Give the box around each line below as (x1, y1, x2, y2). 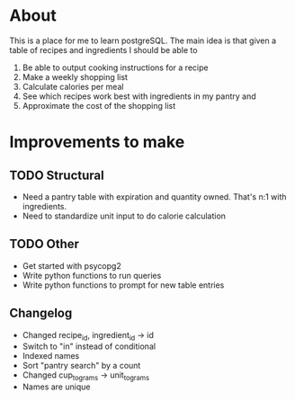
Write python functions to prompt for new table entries (22, 280, 225, 290)
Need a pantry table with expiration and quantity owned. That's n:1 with (22, 191, 287, 202)
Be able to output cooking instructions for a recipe (22, 62, 209, 73)
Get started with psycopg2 (22, 260, 121, 271)
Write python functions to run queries (22, 270, 162, 281)
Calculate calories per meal (22, 81, 124, 92)
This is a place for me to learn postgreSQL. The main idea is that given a (9, 35, 277, 46)
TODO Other (9, 236, 79, 252)
